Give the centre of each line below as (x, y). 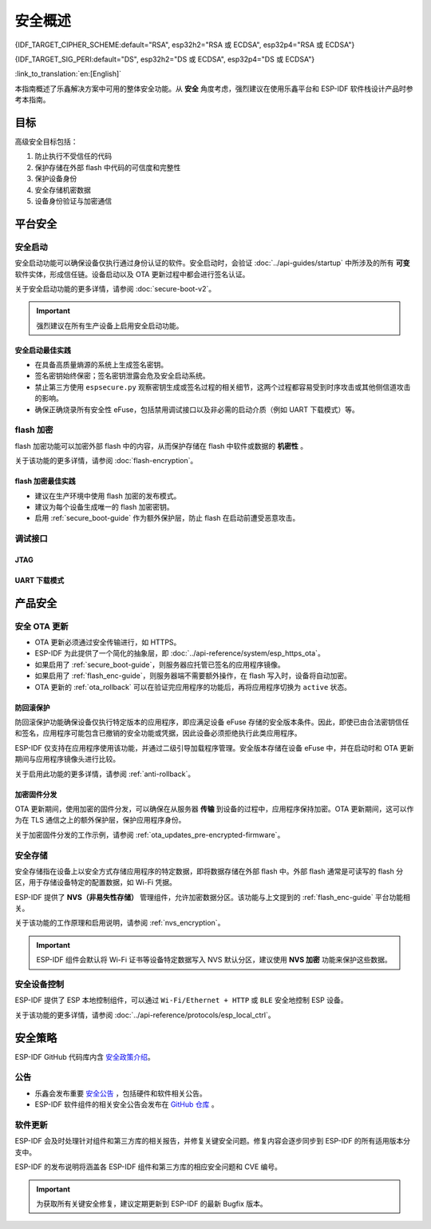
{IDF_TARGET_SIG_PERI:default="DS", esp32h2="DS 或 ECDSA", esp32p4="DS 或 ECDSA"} (165, 59)
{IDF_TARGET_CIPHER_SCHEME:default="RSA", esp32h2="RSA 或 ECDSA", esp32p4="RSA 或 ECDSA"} (185, 45)
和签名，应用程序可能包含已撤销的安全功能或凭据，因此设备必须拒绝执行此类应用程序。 (158, 733)
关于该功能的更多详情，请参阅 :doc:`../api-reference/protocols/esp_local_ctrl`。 (145, 1015)
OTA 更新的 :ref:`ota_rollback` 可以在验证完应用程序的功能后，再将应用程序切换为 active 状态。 (193, 687)
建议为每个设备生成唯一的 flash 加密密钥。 (104, 506)
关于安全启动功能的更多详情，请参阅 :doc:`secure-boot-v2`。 (115, 288)
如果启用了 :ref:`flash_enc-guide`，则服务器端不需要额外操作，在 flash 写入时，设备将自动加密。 (193, 676)
